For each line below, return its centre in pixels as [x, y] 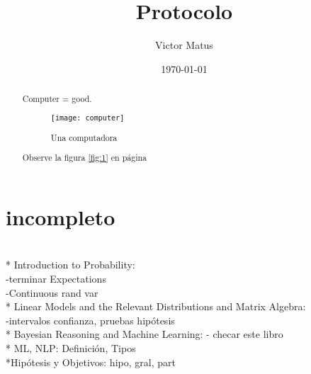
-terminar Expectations [56, 279]
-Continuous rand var [52, 292]
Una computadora [84, 137]
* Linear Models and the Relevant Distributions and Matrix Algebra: [156, 306]
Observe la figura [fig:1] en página [85, 158]
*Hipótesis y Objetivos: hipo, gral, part [91, 362]
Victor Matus [184, 45]
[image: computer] [87, 118]
